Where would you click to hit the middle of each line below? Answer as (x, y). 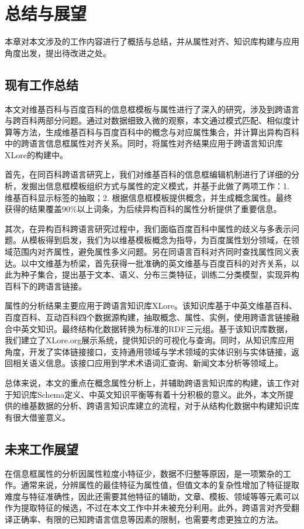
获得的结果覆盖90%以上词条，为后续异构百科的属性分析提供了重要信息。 (143, 209)
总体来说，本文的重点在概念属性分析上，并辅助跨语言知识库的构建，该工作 (148, 382)
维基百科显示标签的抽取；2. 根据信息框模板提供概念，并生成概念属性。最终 (148, 197)
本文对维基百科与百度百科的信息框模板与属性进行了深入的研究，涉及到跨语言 (152, 109)
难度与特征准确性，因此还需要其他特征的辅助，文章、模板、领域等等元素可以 (152, 496)
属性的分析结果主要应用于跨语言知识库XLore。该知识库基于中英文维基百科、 (151, 306)
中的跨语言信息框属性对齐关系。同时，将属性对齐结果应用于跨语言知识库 (144, 143)
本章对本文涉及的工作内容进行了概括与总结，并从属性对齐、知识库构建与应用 (152, 41)
